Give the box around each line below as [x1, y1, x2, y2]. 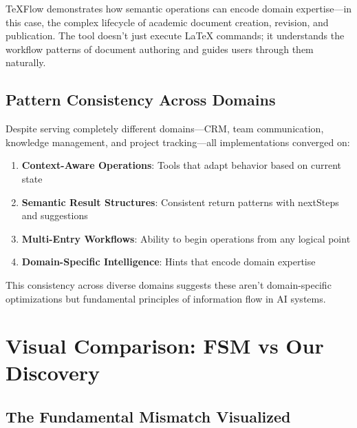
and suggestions [21, 208, 88, 223]
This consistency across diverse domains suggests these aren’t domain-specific [6, 277, 332, 292]
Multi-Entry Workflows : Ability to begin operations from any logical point [21, 231, 351, 245]
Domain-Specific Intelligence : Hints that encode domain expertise [21, 254, 316, 269]
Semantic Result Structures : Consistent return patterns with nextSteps [21, 194, 339, 209]
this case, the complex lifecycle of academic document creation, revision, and [6, 14, 329, 29]
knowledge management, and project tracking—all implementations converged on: [6, 134, 350, 149]
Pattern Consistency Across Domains [6, 89, 276, 110]
